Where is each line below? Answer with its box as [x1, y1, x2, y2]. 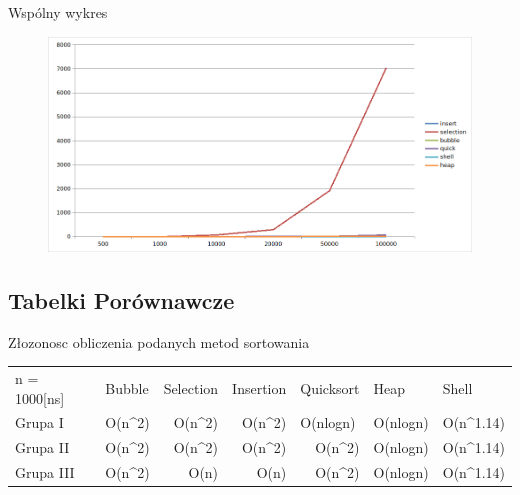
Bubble [105, 377, 149, 398]
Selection [163, 377, 219, 398]
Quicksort [300, 377, 360, 398]
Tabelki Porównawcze [8, 284, 235, 315]
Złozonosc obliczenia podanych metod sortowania [8, 331, 310, 352]
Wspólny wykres [8, 2, 108, 22]
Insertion [232, 377, 287, 398]
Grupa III [15, 462, 75, 483]
